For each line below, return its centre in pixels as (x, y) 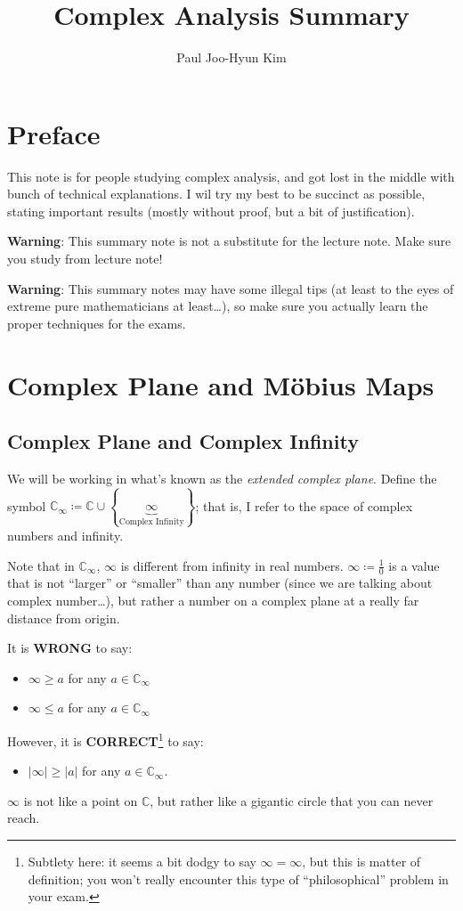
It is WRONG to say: (70, 648)
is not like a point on (81, 800)
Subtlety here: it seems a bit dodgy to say (142, 861)
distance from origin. (64, 618)
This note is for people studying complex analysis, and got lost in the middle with (231, 176)
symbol (27, 505)
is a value (414, 565)
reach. (24, 818)
